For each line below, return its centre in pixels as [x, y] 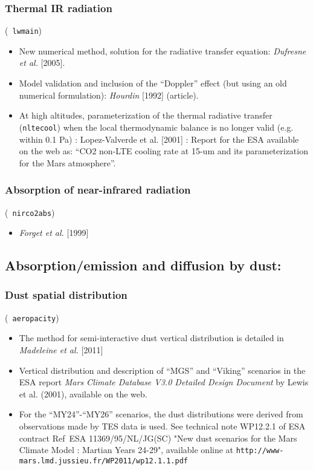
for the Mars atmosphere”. [67, 162]
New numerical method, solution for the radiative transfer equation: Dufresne [163, 51]
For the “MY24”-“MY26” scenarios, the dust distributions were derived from [161, 414]
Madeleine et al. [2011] [61, 350]
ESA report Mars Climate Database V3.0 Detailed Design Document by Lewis [164, 382]
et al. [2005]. [42, 63]
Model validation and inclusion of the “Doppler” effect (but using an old [153, 83]
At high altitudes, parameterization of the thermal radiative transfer [146, 115]
